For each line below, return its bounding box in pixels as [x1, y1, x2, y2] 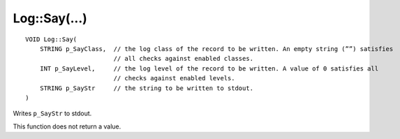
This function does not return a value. [13, 122, 121, 131]
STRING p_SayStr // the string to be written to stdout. [39, 84, 254, 92]
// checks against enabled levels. [113, 74, 235, 82]
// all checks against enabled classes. [113, 54, 254, 63]
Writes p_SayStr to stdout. [13, 109, 92, 118]
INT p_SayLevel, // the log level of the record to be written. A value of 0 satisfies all [39, 64, 379, 73]
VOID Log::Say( [25, 35, 77, 43]
